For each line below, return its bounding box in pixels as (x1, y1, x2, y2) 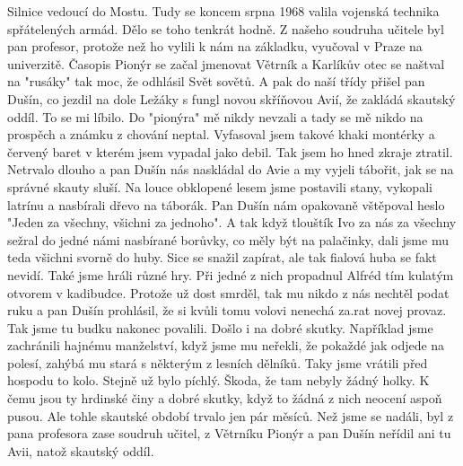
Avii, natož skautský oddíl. (7, 441, 154, 460)
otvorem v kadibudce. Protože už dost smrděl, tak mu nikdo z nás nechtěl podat (7, 283, 450, 302)
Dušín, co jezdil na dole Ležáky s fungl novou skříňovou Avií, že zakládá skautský (7, 89, 456, 108)
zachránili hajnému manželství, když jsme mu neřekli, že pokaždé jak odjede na (7, 336, 445, 355)
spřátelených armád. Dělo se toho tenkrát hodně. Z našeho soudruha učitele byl (7, 19, 444, 38)
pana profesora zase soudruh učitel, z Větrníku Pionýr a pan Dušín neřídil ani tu (7, 424, 451, 443)
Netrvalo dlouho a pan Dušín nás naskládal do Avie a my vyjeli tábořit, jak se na (7, 160, 454, 179)
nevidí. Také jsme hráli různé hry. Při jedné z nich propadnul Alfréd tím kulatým (7, 265, 454, 284)
